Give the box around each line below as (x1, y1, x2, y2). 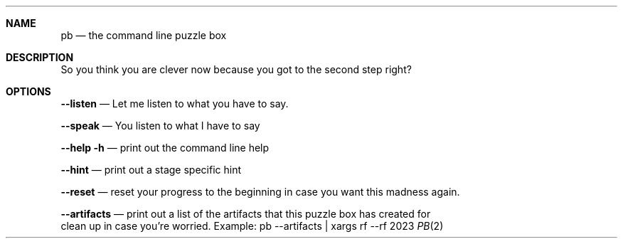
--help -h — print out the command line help (60, 142, 270, 154)
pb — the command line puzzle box (60, 29, 227, 41)
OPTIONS (6, 85, 51, 97)
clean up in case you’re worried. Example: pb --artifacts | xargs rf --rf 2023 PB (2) (60, 220, 444, 232)
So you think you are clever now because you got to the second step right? (60, 63, 412, 75)
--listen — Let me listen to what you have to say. (60, 97, 289, 110)
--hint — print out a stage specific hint (60, 164, 241, 176)
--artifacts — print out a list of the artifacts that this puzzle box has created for (60, 208, 431, 220)
